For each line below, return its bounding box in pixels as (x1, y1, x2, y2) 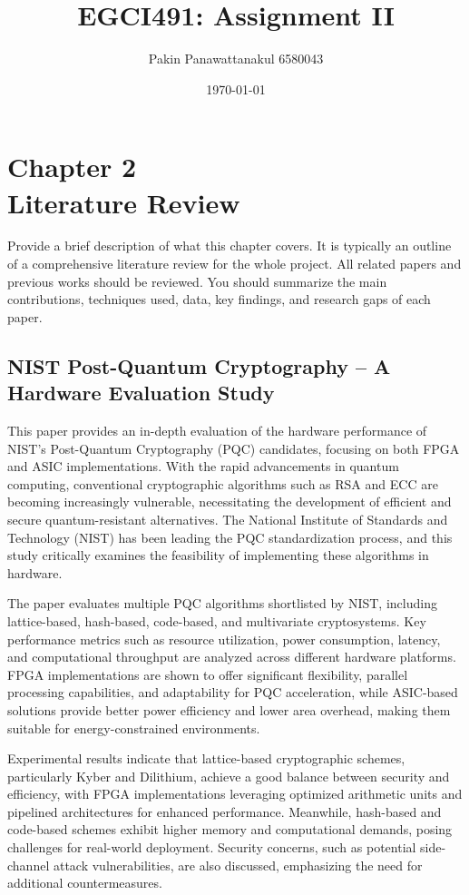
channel (7, 855, 50, 874)
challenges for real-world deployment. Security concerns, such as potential (7, 838, 416, 857)
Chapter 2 (7, 148, 137, 185)
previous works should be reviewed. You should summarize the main (7, 271, 387, 290)
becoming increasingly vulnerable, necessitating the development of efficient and (7, 492, 452, 511)
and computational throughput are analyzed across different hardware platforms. (7, 647, 456, 666)
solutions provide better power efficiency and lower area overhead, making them (7, 700, 451, 719)
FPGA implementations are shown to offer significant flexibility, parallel (7, 664, 408, 684)
